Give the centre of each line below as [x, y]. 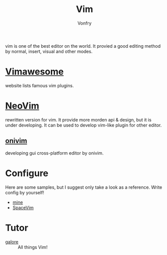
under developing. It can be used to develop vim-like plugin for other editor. [83, 125]
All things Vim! [33, 247]
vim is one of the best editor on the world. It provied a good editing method [83, 46]
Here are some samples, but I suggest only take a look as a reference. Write [84, 187]
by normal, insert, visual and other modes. [49, 51]
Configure [27, 173]
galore [12, 241]
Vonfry [85, 23]
